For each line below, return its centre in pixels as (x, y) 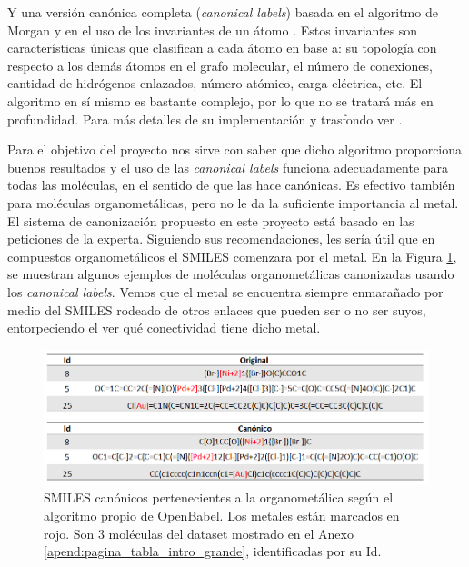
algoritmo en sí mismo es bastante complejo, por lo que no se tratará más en (220, 100)
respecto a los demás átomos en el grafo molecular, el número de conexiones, (220, 65)
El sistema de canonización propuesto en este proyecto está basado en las (211, 220)
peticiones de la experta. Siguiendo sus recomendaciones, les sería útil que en (221, 239)
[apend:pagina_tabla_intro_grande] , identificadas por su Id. (213, 551)
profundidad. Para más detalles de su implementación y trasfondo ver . (205, 119)
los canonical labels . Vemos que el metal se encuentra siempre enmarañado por (225, 291)
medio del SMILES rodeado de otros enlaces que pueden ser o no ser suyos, (217, 309)
